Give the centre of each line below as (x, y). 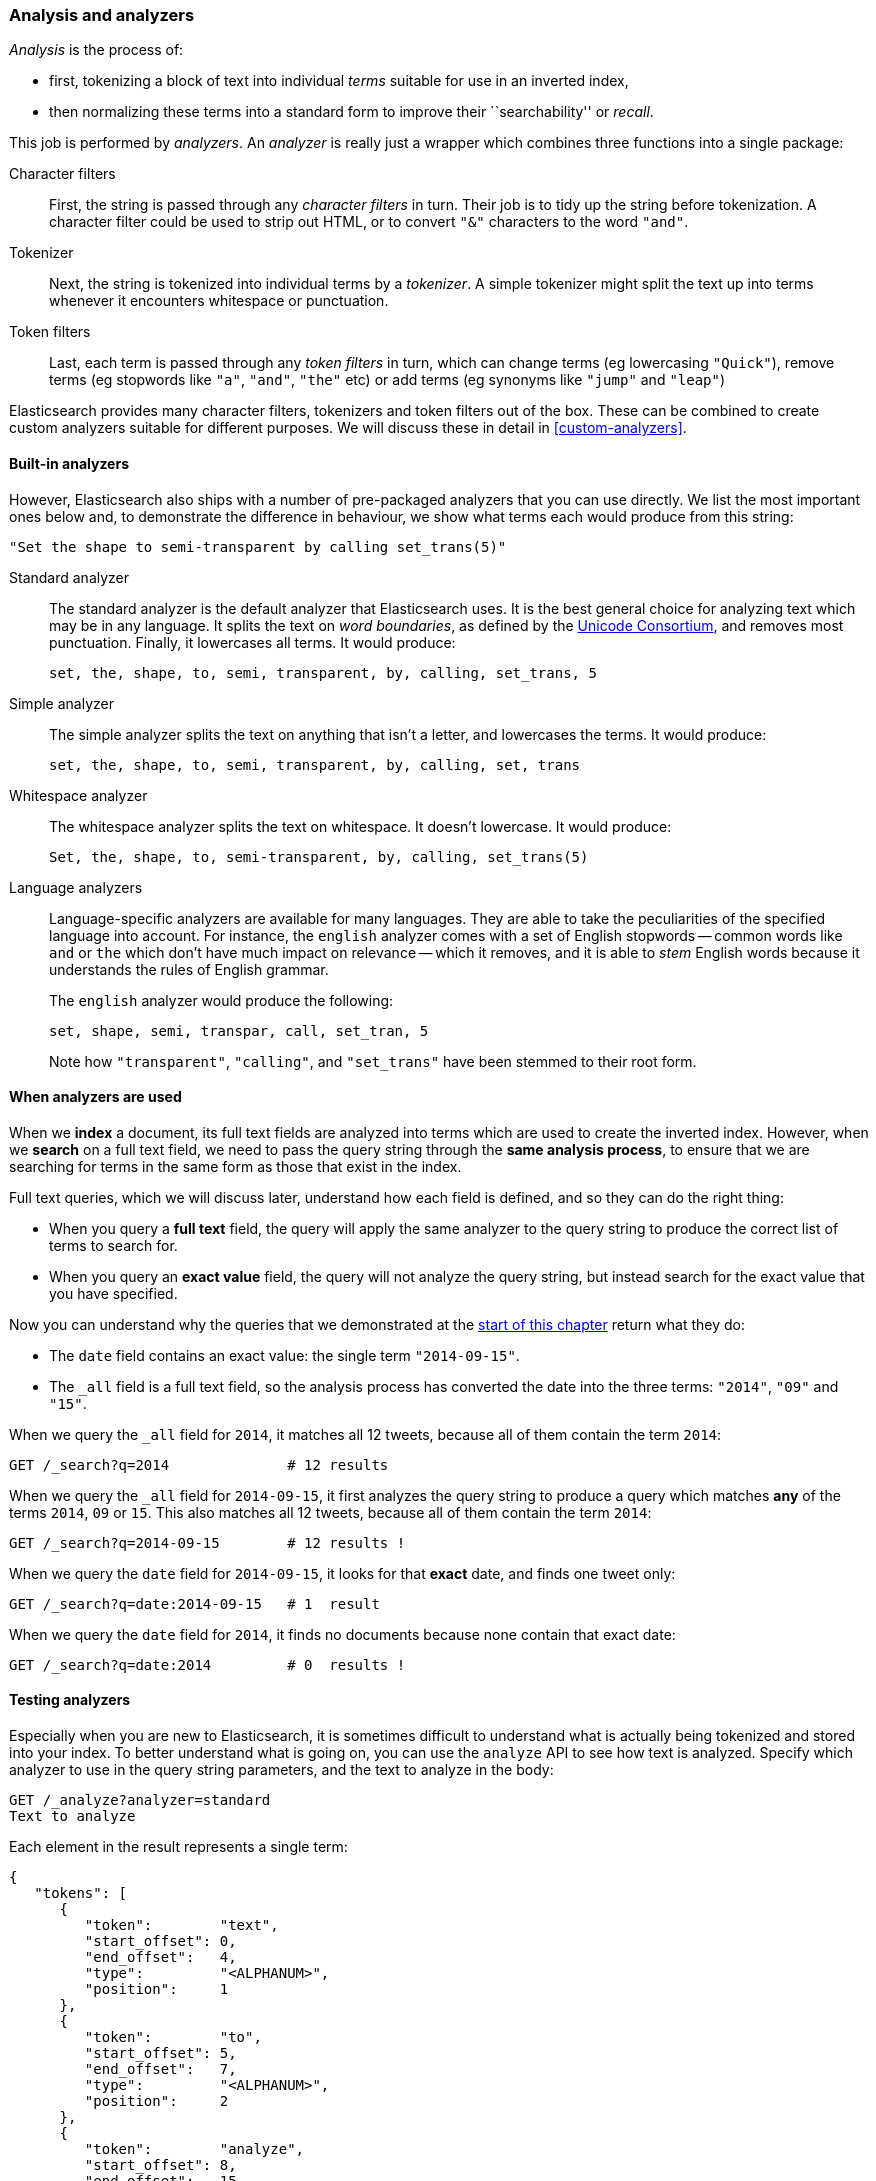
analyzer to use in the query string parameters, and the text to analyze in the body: (281, 1770)
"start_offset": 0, (160, 1941)
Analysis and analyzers (102, 15)
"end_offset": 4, (160, 1957)
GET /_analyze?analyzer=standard (140, 1800)
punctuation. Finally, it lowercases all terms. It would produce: (252, 642)
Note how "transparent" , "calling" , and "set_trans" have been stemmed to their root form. (373, 1061)
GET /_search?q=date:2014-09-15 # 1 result (194, 1603)
